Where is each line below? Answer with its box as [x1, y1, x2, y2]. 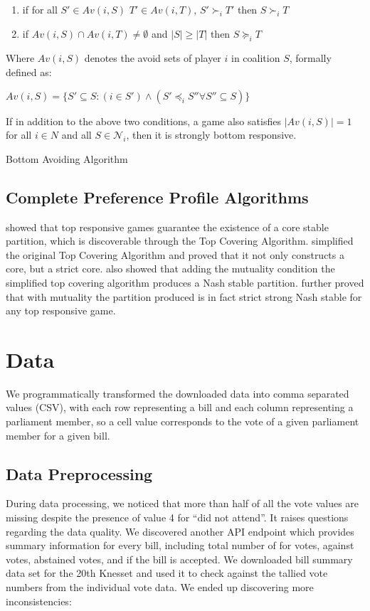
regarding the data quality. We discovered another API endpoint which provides [6, 524, 354, 538]
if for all [22, 2, 58, 16]
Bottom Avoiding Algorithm [6, 151, 128, 166]
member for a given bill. [6, 427, 110, 442]
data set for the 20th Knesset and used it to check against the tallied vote [6, 565, 328, 580]
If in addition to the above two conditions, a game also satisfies [6, 113, 281, 128]
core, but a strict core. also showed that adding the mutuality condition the [6, 261, 335, 276]
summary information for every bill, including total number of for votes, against [6, 538, 354, 553]
